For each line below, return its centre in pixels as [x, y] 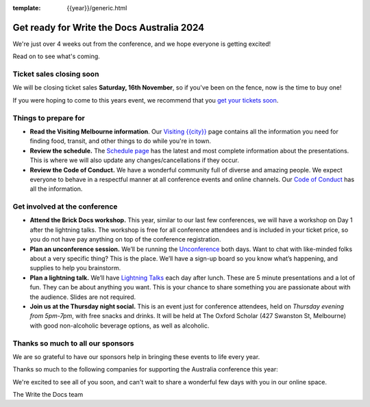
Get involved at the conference [65, 207]
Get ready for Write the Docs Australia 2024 [109, 27]
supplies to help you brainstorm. [75, 268]
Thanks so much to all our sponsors [73, 343]
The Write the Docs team [48, 395]
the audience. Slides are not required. [83, 297]
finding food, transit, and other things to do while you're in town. [121, 141]
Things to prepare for [49, 118]
